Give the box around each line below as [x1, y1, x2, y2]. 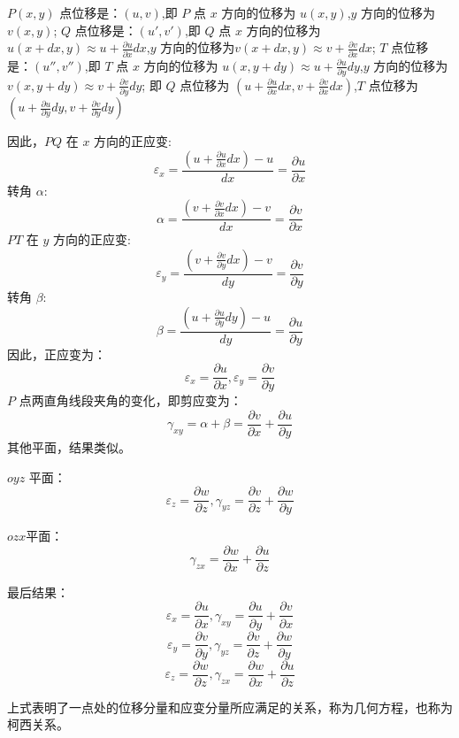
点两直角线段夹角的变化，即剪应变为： [19, 391, 242, 410]
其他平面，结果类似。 [7, 437, 131, 456]
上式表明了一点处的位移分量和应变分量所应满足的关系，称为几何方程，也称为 [7, 697, 453, 716]
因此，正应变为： [7, 344, 106, 363]
